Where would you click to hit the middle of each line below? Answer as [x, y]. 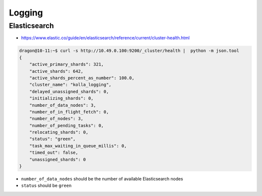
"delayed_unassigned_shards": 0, [69, 91]
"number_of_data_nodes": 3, [63, 105]
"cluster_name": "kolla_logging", [70, 85]
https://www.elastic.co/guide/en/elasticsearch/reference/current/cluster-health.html [106, 38]
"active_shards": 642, [56, 71]
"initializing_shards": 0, [62, 98]
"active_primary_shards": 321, [66, 65]
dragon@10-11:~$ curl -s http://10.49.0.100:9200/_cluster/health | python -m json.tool [129, 51]
